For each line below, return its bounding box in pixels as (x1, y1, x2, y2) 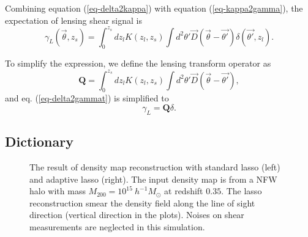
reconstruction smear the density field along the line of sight (29, 196, 255, 209)
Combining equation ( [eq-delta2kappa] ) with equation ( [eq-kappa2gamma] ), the (5, 2, 303, 14)
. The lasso (221, 184, 262, 197)
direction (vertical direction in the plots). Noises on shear (29, 208, 244, 221)
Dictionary (5, 132, 73, 151)
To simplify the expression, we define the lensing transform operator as (5, 57, 271, 70)
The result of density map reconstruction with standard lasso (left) (29, 160, 280, 173)
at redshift (164, 184, 203, 197)
